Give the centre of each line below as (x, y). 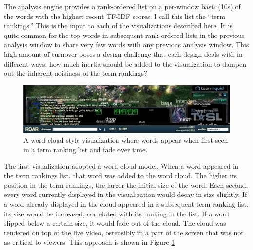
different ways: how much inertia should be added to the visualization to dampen (125, 63)
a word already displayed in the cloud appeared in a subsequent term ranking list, (126, 204)
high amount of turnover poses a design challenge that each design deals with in (123, 54)
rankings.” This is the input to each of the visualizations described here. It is (118, 26)
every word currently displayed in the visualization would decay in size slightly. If (126, 194)
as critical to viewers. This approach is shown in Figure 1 (89, 242)
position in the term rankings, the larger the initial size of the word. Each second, (126, 185)
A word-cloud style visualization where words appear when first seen (126, 140)
